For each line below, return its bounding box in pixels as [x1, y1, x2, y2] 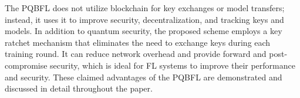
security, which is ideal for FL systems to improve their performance [50, 59, 295, 71]
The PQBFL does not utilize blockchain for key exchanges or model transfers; [5, 2, 285, 13]
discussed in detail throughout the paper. [5, 82, 153, 94]
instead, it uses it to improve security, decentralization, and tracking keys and [5, 13, 284, 25]
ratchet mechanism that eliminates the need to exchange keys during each [5, 36, 271, 48]
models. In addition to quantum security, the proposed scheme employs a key [5, 25, 282, 37]
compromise [5, 59, 48, 71]
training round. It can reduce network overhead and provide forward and [5, 48, 267, 60]
